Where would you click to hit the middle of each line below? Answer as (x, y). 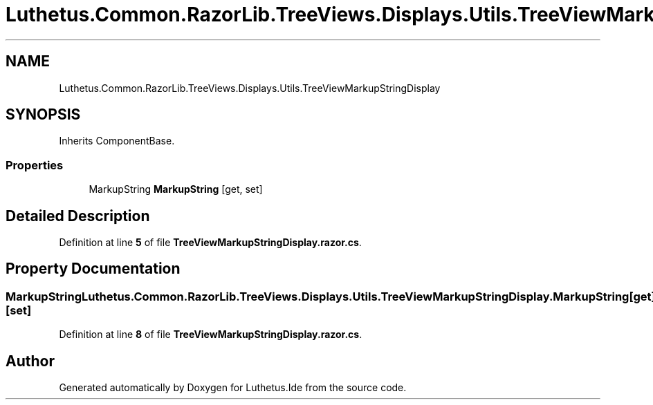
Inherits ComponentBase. (117, 141)
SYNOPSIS (43, 115)
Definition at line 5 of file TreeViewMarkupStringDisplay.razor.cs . (210, 243)
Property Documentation (93, 269)
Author (30, 361)
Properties (35, 165)
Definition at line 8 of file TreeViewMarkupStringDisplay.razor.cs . (211, 335)
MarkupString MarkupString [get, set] (176, 189)
